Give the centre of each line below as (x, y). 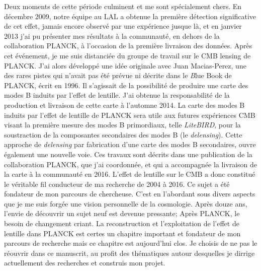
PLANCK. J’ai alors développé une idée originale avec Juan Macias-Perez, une (125, 65)
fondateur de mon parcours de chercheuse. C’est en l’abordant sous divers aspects (130, 194)
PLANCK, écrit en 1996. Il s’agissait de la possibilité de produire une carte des (126, 85)
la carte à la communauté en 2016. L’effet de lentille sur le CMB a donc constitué (130, 174)
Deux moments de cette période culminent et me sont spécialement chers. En (123, 6)
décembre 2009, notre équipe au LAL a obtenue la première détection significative (130, 16)
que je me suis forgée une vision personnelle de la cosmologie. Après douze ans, (126, 203)
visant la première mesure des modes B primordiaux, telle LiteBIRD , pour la (122, 125)
